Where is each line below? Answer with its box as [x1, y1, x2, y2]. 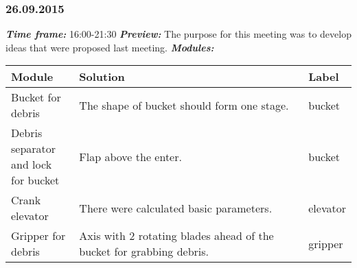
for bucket [11, 172, 60, 188]
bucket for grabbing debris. [79, 243, 209, 260]
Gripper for [11, 228, 66, 244]
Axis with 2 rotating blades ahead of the [79, 228, 274, 244]
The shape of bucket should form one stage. [79, 97, 289, 113]
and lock [11, 156, 52, 173]
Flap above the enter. [79, 148, 182, 165]
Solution [79, 69, 125, 85]
